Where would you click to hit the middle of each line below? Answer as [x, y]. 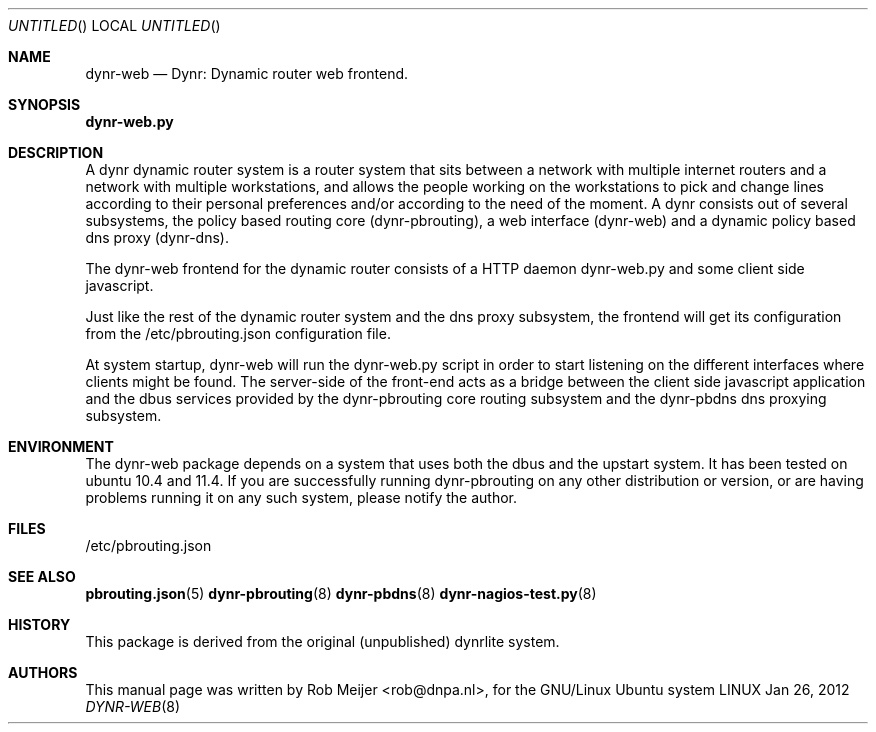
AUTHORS [43, 672]
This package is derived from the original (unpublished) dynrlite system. [322, 641]
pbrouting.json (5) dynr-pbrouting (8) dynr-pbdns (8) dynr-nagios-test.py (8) [341, 593]
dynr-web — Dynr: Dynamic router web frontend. [247, 73]
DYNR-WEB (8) [133, 706]
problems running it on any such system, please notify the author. [301, 497]
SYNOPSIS [44, 104]
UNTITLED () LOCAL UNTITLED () [114, 25]
